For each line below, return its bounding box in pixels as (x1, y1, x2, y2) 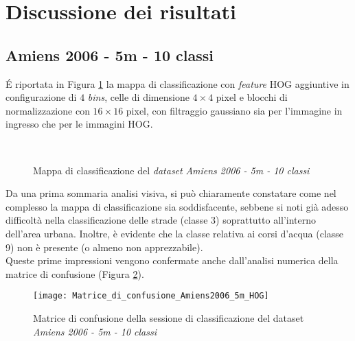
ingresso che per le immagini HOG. (5, 117, 153, 131)
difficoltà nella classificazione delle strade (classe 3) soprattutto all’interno (5, 213, 317, 227)
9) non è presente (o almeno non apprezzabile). (5, 239, 203, 254)
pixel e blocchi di (216, 90, 288, 104)
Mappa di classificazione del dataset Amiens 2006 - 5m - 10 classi (33, 163, 310, 177)
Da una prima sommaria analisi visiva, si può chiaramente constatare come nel (5, 186, 336, 200)
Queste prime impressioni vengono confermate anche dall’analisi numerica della (5, 253, 339, 268)
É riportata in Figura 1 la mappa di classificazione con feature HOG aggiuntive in (5, 76, 350, 91)
